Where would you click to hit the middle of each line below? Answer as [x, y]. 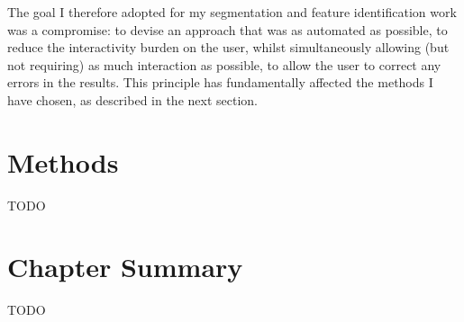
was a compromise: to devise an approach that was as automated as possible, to [227, 29]
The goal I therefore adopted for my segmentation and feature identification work [232, 12]
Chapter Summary [125, 267]
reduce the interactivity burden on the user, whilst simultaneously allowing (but [228, 47]
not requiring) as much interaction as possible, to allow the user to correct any [224, 64]
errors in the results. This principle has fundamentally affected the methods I [220, 82]
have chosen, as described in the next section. [132, 99]
